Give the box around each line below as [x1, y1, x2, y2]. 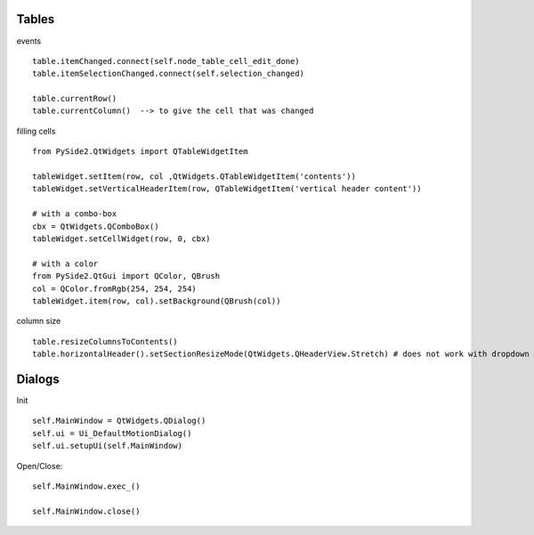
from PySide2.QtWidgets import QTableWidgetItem [32, 147, 248, 157]
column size [16, 316, 61, 327]
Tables [16, 12, 55, 27]
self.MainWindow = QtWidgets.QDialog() [32, 416, 206, 426]
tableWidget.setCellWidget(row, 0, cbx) [32, 233, 211, 244]
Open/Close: [16, 460, 63, 471]
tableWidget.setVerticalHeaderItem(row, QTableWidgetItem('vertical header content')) [32, 183, 422, 194]
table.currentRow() [32, 93, 117, 104]
